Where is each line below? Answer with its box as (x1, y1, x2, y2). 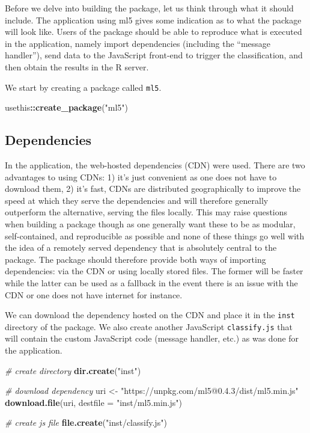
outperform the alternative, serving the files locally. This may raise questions (5, 206, 288, 218)
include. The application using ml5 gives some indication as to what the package (5, 13, 302, 26)
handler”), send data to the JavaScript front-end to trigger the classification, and (5, 49, 303, 61)
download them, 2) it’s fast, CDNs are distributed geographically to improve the (5, 182, 301, 195)
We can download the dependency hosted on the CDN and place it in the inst (5, 309, 295, 321)
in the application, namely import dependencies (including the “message (5, 37, 271, 49)
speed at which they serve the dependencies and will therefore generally (5, 194, 269, 206)
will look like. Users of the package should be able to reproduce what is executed (5, 25, 302, 38)
